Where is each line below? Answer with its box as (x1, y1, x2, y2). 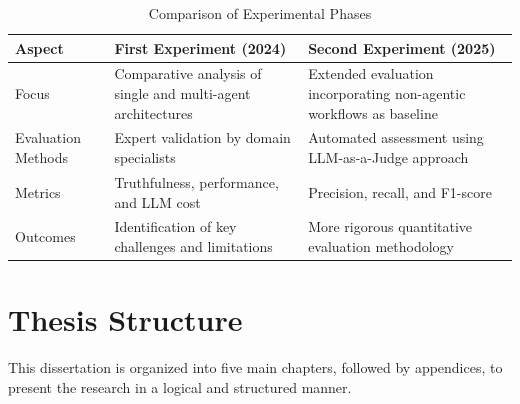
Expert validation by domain (114, 127, 291, 148)
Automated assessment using (308, 127, 484, 148)
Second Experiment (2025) (308, 37, 496, 58)
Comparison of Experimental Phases (148, 3, 372, 23)
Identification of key (114, 216, 237, 237)
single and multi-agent (114, 83, 251, 104)
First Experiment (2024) (114, 37, 287, 58)
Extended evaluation (308, 63, 434, 84)
